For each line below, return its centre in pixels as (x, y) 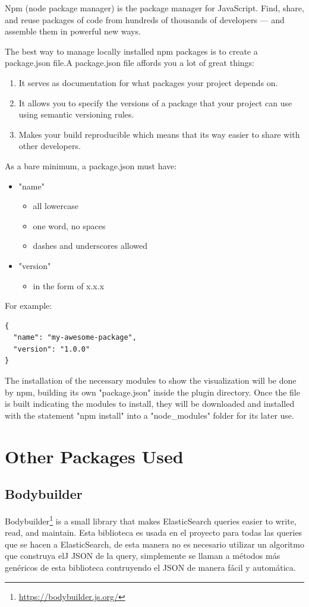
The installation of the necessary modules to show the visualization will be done (151, 380)
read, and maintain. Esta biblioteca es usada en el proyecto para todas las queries (154, 532)
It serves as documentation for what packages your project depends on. (148, 82)
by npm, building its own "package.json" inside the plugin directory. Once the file (152, 392)
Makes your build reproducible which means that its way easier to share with (159, 134)
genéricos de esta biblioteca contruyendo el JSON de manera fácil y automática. (150, 568)
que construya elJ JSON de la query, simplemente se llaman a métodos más (143, 556)
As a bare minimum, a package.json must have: (91, 165)
